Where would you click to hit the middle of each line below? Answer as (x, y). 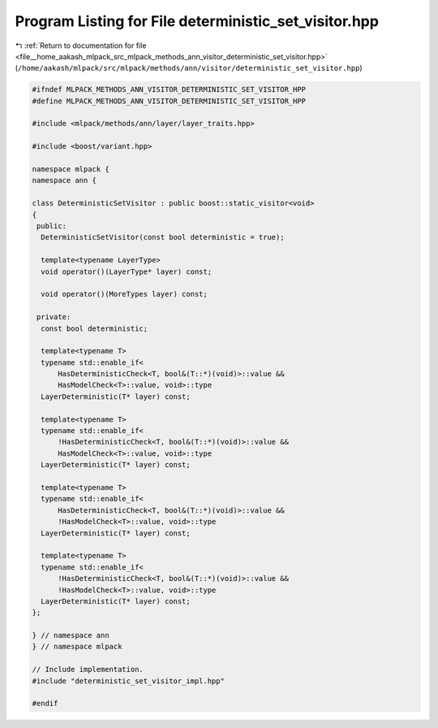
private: (54, 317)
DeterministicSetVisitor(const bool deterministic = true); (163, 237)
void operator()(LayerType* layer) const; (127, 271)
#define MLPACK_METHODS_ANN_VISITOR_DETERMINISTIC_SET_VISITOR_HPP (169, 101)
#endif (45, 704)
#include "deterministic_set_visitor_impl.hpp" (128, 681)
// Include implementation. (88, 669)
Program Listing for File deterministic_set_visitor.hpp (197, 21)
